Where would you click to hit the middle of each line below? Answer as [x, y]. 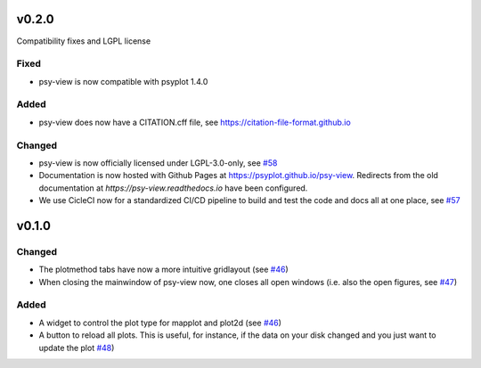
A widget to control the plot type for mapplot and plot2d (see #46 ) [160, 323]
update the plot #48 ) [77, 348]
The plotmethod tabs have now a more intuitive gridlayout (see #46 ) [163, 270]
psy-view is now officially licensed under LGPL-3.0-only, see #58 [158, 163]
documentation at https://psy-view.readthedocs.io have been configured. [173, 188]
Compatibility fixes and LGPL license [84, 41]
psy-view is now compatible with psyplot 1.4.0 [123, 81]
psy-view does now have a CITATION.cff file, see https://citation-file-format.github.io [195, 122]
